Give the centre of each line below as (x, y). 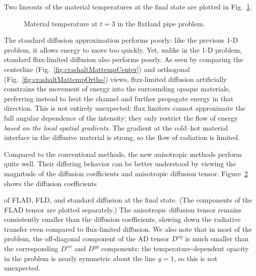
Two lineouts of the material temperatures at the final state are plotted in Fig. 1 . (128, 6)
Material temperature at (61, 23)
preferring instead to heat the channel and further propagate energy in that (119, 98)
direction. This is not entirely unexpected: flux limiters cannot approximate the (125, 108)
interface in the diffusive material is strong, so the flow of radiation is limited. (122, 137)
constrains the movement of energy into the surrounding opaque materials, (117, 89)
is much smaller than (217, 239)
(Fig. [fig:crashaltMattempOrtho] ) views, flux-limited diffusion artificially (116, 79)
